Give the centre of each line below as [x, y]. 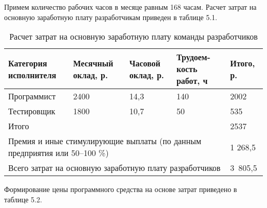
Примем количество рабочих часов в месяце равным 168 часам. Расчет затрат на [130, 7]
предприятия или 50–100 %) [59, 153]
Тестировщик [32, 111]
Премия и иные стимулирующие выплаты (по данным [105, 141]
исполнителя [32, 75]
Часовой [145, 63]
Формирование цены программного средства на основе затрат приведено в [121, 189]
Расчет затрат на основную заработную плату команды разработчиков [133, 37]
